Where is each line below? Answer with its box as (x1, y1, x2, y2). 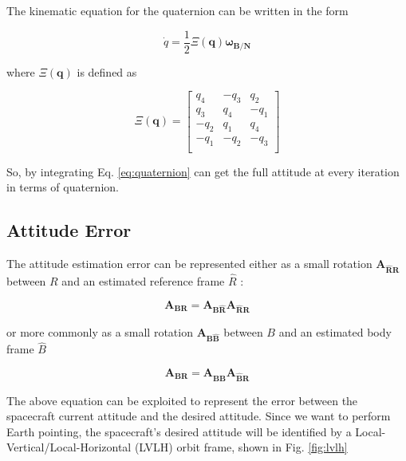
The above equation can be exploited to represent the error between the (6, 392, 358, 408)
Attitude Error (6, 218, 132, 242)
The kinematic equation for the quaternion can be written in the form (6, 2, 349, 18)
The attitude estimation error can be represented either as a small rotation (6, 254, 372, 271)
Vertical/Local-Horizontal (6, 439, 132, 455)
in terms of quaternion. (6, 179, 119, 195)
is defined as (77, 63, 137, 80)
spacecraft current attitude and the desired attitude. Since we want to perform (6, 408, 391, 424)
